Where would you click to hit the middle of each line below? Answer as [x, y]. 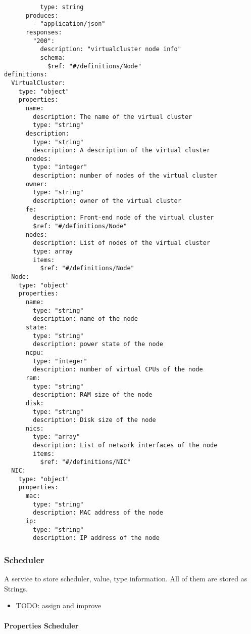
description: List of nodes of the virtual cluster [122, 243]
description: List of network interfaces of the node [125, 446]
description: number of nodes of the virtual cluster [125, 176]
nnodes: [38, 159]
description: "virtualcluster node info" [111, 49]
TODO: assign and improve [59, 605]
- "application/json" [69, 24]
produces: [42, 15]
